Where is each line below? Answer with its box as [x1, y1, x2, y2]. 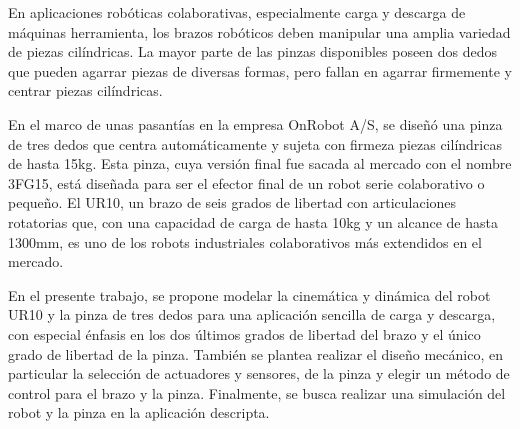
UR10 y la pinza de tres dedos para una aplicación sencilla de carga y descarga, [8, 304, 496, 325]
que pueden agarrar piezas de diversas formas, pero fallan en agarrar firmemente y [8, 60, 512, 81]
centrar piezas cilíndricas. [8, 80, 163, 101]
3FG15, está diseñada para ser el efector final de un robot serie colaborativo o [8, 172, 485, 193]
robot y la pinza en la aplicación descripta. [8, 402, 270, 423]
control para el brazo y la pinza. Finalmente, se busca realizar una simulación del [8, 382, 506, 403]
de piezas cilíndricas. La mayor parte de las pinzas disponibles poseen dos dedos [8, 41, 498, 62]
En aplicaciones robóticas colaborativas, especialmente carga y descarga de [8, 2, 466, 22]
